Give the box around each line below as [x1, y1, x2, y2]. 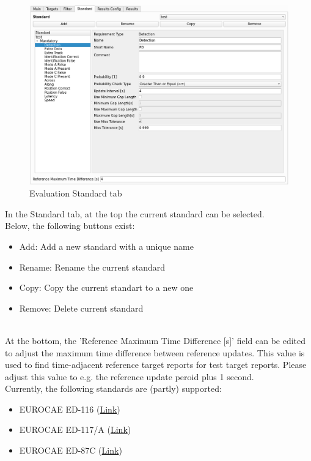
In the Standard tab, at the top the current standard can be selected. [5, 207, 265, 220]
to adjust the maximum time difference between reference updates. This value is [5, 346, 305, 359]
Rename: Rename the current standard [19, 260, 165, 273]
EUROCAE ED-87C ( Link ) [19, 444, 122, 457]
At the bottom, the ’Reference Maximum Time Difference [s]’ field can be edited [5, 334, 306, 347]
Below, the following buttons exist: [5, 219, 135, 232]
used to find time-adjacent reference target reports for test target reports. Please [5, 358, 307, 371]
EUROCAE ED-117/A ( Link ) [19, 423, 131, 436]
